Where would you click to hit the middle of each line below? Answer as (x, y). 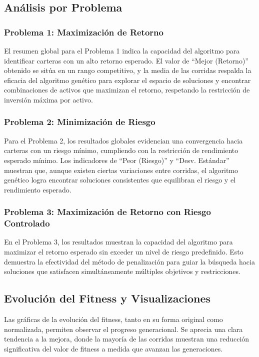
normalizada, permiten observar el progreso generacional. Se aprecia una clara (123, 329)
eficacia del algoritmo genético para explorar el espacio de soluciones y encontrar (127, 80)
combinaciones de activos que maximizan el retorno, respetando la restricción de (127, 90)
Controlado (27, 223)
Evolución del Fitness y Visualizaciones (107, 298)
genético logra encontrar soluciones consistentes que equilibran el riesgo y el (120, 180)
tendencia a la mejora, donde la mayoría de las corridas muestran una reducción (127, 339)
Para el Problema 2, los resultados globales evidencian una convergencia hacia (123, 140)
